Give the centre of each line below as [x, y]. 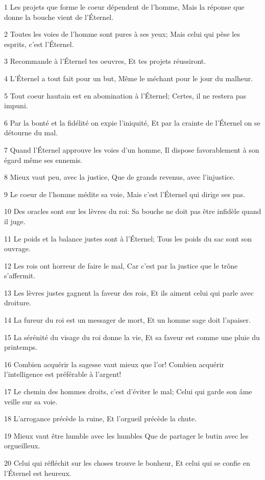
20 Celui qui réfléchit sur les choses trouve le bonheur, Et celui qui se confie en [127, 463]
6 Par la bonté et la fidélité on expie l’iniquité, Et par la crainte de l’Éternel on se [132, 122]
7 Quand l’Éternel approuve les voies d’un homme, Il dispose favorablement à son [132, 149]
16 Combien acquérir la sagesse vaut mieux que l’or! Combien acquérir [114, 364]
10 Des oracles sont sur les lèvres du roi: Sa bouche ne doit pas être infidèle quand [133, 211]
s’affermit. [20, 275]
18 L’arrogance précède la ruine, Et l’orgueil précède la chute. [101, 418]
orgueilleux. [22, 446]
